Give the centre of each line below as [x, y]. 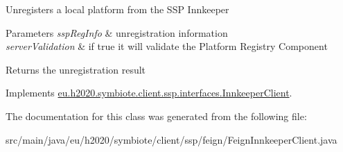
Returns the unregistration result [76, 69]
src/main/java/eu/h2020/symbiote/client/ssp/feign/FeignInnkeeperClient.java [171, 139]
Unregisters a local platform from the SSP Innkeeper [117, 9]
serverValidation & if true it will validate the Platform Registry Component [167, 46]
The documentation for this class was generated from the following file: [156, 116]
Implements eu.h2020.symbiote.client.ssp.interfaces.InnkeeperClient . [149, 93]
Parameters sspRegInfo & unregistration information [117, 32]
